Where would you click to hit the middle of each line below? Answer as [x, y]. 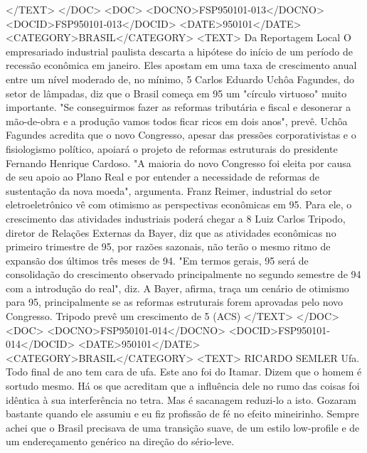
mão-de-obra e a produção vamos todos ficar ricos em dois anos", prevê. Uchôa [177, 121]
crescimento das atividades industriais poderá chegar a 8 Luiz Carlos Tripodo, [176, 218]
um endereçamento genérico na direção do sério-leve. [120, 441]
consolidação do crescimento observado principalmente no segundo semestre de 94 [183, 274]
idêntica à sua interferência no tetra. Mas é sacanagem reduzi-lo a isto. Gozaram [181, 399]
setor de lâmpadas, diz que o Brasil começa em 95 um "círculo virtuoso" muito [176, 93]
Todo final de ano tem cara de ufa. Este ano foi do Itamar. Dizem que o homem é [184, 372]
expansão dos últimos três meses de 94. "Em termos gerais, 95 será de [157, 260]
